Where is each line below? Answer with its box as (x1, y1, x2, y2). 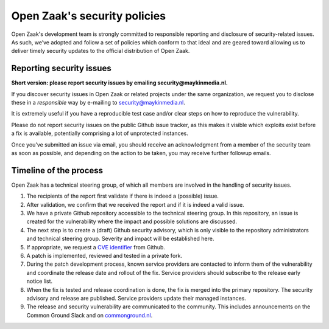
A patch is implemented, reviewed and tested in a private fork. (26, 252, 183, 259)
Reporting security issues (11, 63, 112, 74)
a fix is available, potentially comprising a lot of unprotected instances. (11, 130, 188, 137)
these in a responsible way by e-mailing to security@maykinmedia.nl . (11, 99, 185, 106)
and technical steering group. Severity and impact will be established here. (26, 235, 214, 243)
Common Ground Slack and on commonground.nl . (26, 311, 153, 319)
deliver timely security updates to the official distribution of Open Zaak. (11, 47, 190, 55)
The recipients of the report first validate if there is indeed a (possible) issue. (26, 192, 219, 200)
